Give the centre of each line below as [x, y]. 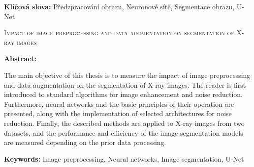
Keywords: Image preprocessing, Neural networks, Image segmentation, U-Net [124, 158]
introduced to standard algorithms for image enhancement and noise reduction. [124, 94]
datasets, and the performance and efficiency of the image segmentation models [124, 132]
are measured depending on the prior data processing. [85, 142]
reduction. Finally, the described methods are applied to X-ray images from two [124, 123]
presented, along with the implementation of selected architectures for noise [118, 113]
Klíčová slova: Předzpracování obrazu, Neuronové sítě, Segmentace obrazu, [119, 6]
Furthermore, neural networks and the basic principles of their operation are [119, 104]
